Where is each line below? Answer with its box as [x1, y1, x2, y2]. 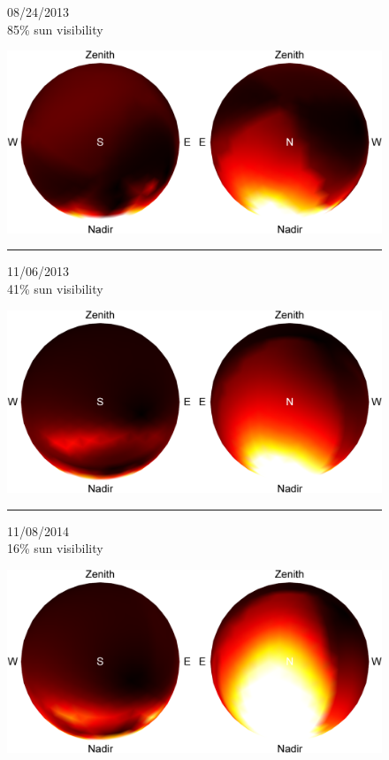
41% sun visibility [7, 279, 103, 297]
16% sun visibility [7, 539, 103, 557]
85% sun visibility [7, 19, 103, 38]
